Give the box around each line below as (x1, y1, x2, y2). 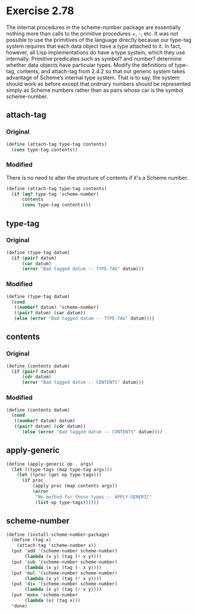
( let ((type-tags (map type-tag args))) (11, 466, 112, 473)
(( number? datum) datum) (14, 418, 76, 424)
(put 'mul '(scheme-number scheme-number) (11, 570, 118, 576)
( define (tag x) (11, 537, 51, 543)
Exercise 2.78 (6, 4, 75, 18)
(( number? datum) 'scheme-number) (14, 305, 99, 311)
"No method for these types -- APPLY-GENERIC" (35, 494, 152, 500)
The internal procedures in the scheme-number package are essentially (6, 24, 181, 31)
